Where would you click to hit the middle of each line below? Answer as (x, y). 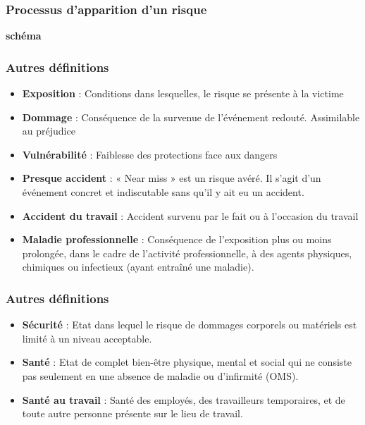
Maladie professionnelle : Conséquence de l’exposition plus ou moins (177, 239)
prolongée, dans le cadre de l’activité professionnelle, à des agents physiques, (187, 253)
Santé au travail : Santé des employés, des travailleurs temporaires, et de (184, 399)
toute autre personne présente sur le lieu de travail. (132, 413)
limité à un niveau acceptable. (87, 338)
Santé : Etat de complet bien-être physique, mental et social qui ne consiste (187, 362)
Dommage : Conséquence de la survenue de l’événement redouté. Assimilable (191, 117)
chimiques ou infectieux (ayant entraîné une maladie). (138, 267)
